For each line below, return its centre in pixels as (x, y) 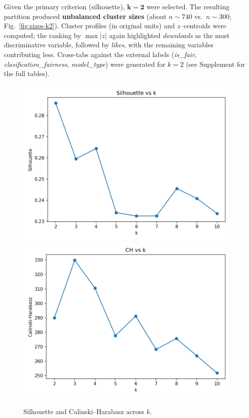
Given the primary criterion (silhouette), (65, 6)
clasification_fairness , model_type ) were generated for (85, 64)
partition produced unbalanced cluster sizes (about (85, 16)
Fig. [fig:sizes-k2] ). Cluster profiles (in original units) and (89, 26)
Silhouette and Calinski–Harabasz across (84, 411)
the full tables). (27, 73)
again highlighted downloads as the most (169, 35)
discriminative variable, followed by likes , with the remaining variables (109, 45)
